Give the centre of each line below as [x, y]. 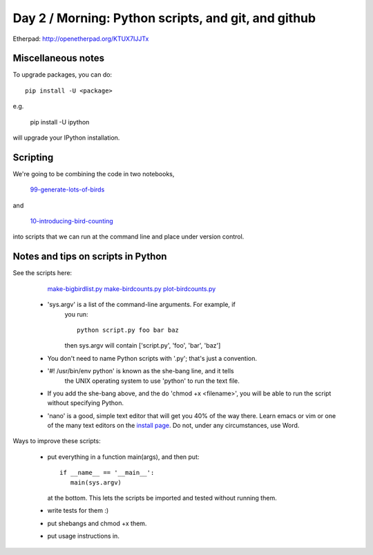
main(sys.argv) [96, 482]
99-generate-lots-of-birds [67, 189]
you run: [77, 314]
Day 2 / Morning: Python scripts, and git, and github [164, 18]
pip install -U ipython [60, 122]
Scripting [33, 157]
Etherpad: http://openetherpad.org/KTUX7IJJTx [81, 39]
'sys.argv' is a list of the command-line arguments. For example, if [142, 305]
